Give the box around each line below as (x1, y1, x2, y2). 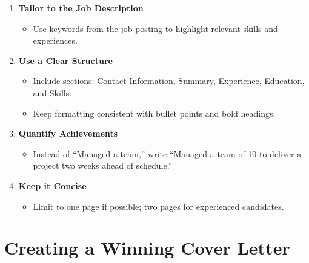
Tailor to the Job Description (18, 2, 144, 14)
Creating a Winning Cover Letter (4, 235, 290, 260)
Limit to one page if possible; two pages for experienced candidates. (33, 200, 284, 212)
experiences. (33, 34, 78, 47)
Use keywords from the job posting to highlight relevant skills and (33, 22, 278, 34)
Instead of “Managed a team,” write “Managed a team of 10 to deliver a (33, 147, 302, 160)
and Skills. (33, 86, 72, 99)
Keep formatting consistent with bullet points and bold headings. (33, 106, 276, 119)
